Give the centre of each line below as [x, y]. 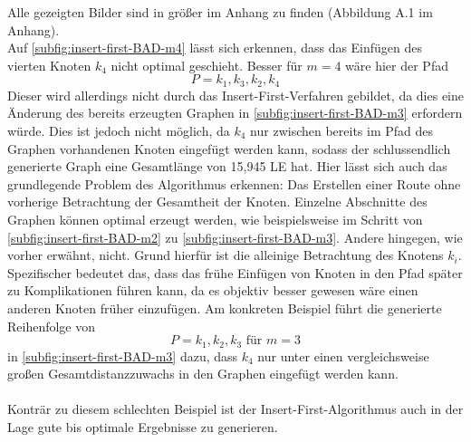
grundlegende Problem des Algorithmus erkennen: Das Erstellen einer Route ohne [234, 183]
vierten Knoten [49, 65]
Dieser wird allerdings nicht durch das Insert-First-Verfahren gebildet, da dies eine [236, 95]
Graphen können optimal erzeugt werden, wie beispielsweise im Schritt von [215, 219]
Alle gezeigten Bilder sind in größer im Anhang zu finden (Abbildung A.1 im [220, 12]
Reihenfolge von [52, 326]
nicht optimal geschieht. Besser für [207, 65]
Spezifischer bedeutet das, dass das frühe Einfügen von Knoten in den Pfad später [235, 272]
